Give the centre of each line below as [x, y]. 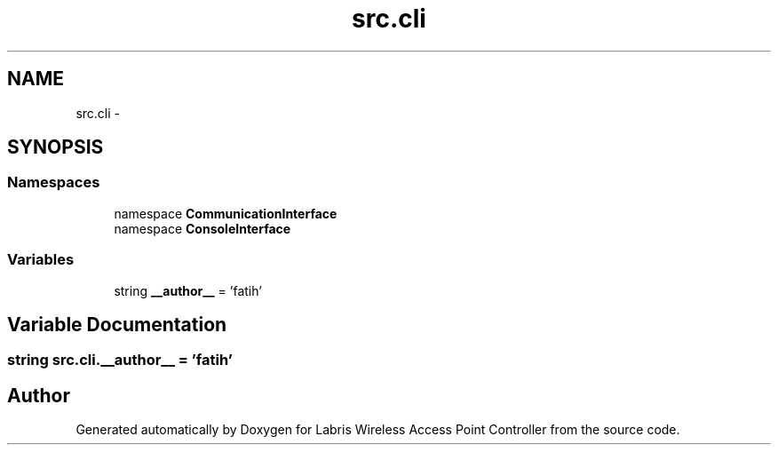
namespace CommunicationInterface [226, 213]
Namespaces [54, 182]
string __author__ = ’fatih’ [188, 290]
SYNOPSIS [56, 147]
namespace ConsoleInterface [202, 228]
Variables [41, 260]
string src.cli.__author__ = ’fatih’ [120, 360]
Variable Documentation [117, 324]
